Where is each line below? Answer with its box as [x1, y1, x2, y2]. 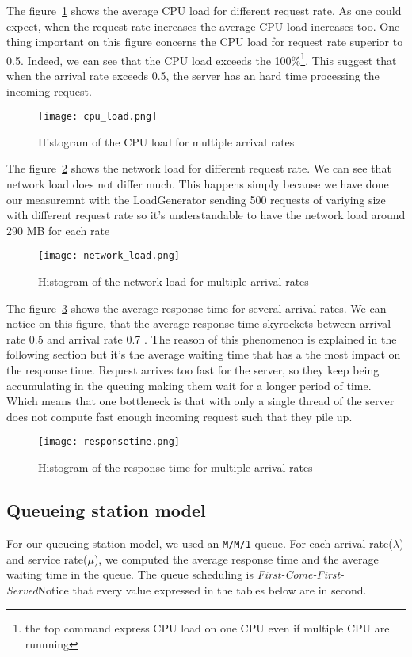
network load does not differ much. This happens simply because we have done [6, 176, 389, 192]
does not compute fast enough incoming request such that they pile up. [6, 408, 353, 424]
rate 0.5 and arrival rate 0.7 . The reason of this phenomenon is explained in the [6, 330, 397, 347]
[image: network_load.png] [38, 250, 180, 262]
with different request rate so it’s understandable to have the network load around [6, 207, 406, 223]
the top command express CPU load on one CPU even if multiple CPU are [25, 620, 390, 636]
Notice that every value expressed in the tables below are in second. [37, 581, 367, 598]
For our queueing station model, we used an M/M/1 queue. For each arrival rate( [6, 534, 393, 551]
